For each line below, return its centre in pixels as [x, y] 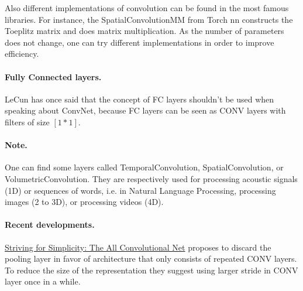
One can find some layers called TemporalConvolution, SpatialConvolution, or [144, 167]
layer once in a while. [43, 281]
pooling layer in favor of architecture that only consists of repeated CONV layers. [151, 259]
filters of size [27, 121]
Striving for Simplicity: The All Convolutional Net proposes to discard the [138, 247]
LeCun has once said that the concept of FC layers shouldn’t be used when [140, 99]
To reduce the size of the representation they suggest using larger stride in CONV [151, 270]
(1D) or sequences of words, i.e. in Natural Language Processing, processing [140, 190]
